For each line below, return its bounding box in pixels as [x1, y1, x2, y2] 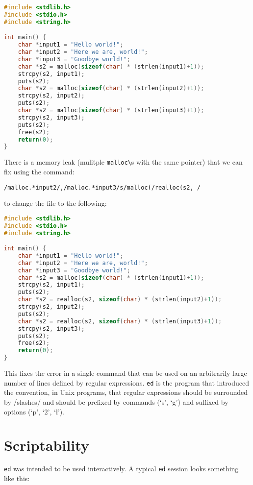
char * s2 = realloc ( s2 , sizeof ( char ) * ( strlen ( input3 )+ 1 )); [18, 317, 222, 325]
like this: [4, 473, 30, 483]
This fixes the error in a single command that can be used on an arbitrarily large [4, 368, 247, 378]
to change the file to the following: [4, 198, 107, 208]
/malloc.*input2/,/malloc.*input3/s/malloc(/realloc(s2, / [4, 184, 201, 191]
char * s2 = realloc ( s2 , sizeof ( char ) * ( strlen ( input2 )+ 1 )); [18, 296, 222, 303]
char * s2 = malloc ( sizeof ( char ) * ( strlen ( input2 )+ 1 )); [18, 85, 204, 92]
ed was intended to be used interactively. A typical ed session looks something [4, 463, 239, 474]
